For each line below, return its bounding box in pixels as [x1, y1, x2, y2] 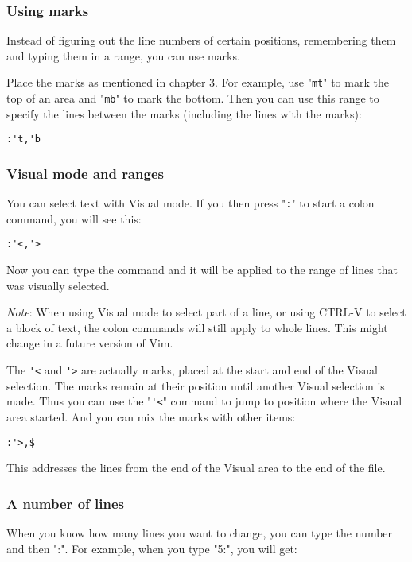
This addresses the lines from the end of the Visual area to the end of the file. [6, 459, 386, 476]
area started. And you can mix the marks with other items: [6, 408, 296, 424]
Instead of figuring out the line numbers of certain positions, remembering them [6, 32, 396, 48]
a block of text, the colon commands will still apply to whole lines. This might [6, 319, 388, 335]
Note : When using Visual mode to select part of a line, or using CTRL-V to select [6, 304, 406, 320]
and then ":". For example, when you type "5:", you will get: [6, 540, 297, 556]
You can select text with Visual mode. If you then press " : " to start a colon [6, 195, 375, 211]
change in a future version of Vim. [6, 335, 173, 351]
